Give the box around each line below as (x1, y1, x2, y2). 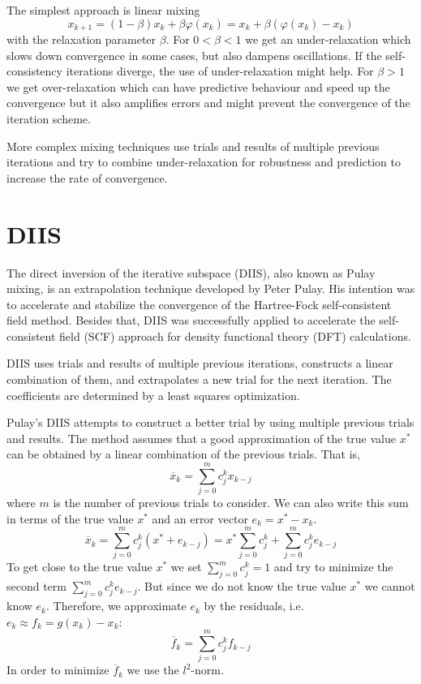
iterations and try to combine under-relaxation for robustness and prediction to (6, 153, 401, 170)
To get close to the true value (6, 558, 153, 575)
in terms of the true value (6, 510, 134, 527)
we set (170, 558, 202, 575)
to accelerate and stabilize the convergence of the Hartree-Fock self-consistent (6, 295, 392, 312)
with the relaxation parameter (6, 31, 157, 48)
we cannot (364, 578, 415, 595)
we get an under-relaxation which (245, 31, 411, 48)
